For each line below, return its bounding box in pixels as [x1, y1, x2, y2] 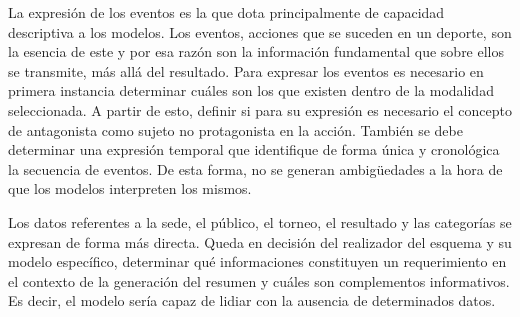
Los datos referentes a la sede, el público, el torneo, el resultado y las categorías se [8, 211, 512, 232]
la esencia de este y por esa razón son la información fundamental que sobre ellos [8, 41, 505, 62]
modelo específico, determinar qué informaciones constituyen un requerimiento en [8, 251, 507, 272]
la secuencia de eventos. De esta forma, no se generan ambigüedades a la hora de [8, 158, 503, 179]
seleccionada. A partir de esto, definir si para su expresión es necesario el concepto [8, 99, 512, 120]
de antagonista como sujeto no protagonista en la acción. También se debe [8, 119, 463, 140]
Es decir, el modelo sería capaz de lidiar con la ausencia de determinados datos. [8, 290, 496, 311]
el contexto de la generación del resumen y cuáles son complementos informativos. [8, 270, 510, 291]
